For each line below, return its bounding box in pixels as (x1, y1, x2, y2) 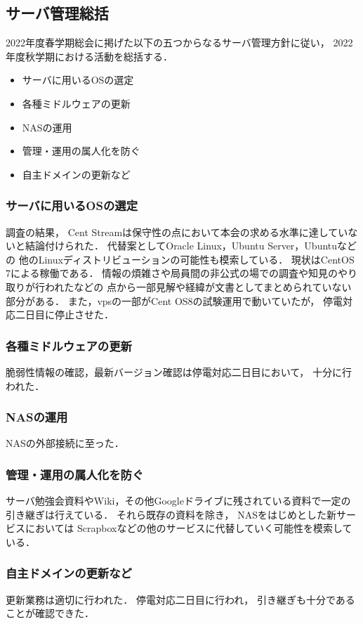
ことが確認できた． (6, 606, 94, 620)
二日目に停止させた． (15, 307, 114, 322)
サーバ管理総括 (6, 2, 109, 24)
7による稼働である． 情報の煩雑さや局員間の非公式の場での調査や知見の (6, 266, 338, 280)
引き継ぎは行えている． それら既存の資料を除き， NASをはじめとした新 (6, 507, 336, 521)
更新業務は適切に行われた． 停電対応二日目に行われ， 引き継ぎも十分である (6, 592, 355, 606)
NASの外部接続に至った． (6, 436, 124, 450)
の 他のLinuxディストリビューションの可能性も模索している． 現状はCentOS (6, 252, 355, 266)
